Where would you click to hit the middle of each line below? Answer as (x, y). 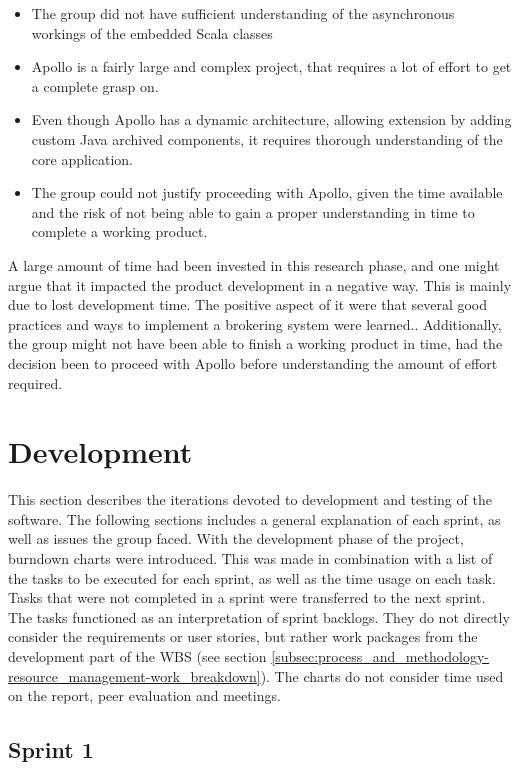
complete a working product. (119, 231)
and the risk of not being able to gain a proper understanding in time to (253, 211)
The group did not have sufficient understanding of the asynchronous (243, 13)
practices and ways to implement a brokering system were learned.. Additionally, (255, 323)
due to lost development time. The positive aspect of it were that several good (248, 304)
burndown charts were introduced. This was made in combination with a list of (250, 558)
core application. (82, 158)
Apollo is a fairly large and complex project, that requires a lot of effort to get (271, 66)
